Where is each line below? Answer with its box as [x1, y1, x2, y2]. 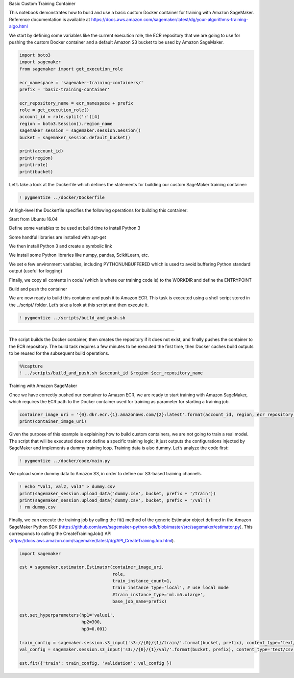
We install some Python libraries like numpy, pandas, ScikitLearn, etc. [9, 252, 149, 258]
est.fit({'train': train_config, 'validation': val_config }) [19, 660, 172, 666]
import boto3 [19, 52, 51, 58]
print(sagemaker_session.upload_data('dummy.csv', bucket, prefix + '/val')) [19, 497, 211, 503]
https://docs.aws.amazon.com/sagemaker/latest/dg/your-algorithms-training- [91, 16, 248, 22]
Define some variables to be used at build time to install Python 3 [9, 225, 141, 231]
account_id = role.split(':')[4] [19, 114, 100, 120]
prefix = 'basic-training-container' [19, 86, 110, 92]
